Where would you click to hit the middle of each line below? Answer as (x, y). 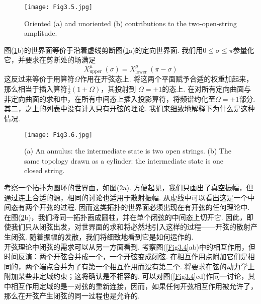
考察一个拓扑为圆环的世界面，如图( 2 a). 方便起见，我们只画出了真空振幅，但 (129, 187)
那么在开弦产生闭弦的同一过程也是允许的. (72, 296)
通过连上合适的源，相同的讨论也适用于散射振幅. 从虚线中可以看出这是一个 (126, 197)
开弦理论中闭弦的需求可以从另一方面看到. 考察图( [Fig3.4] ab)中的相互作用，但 (130, 246)
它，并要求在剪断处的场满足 (50, 60)
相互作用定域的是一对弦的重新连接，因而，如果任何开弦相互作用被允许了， (134, 286)
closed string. (45, 170)
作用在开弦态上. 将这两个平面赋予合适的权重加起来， (166, 79)
